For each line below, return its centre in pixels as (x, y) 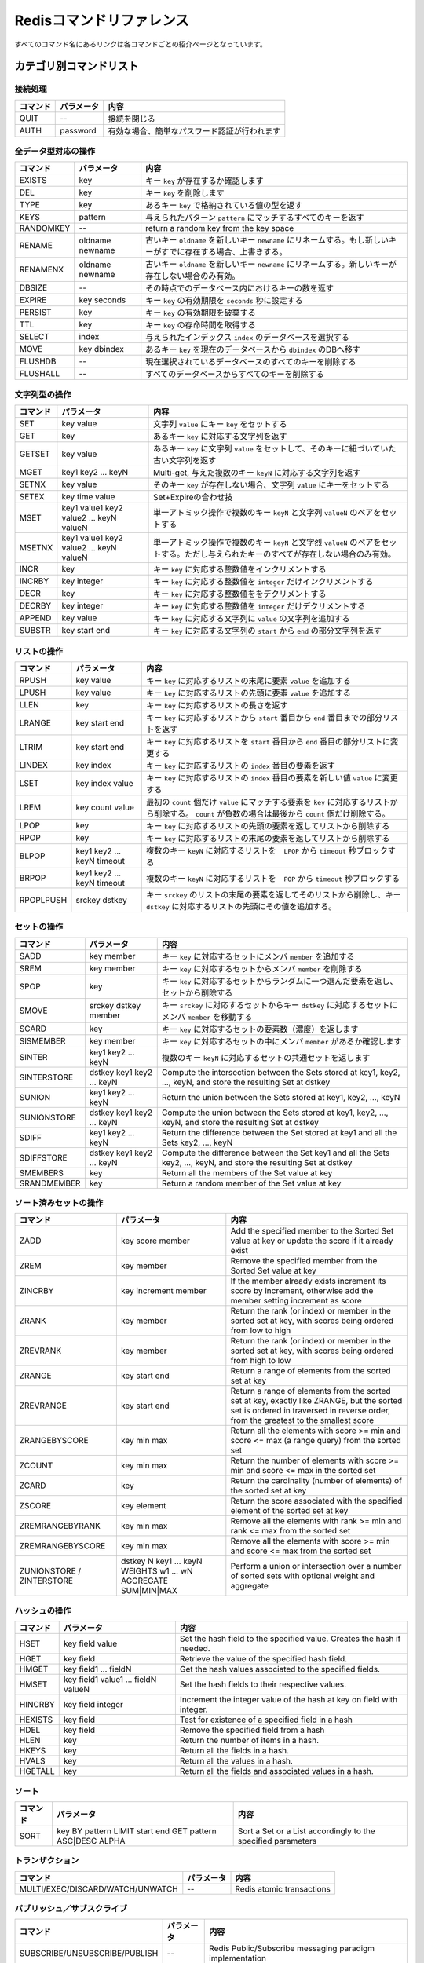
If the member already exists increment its (308, 1281)
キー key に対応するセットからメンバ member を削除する (262, 968)
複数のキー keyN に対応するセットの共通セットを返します (266, 1058)
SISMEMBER (42, 1040)
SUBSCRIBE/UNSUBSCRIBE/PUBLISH (89, 1954)
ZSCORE (35, 1506)
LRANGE (35, 722)
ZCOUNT (36, 1466)
